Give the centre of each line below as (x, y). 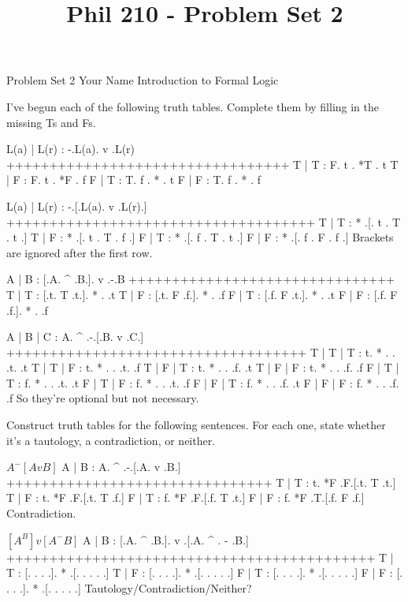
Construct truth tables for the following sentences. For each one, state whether (196, 425)
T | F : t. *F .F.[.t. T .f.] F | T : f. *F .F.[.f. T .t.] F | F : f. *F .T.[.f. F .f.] (185, 497)
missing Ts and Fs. (51, 122)
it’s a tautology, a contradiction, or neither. (111, 440)
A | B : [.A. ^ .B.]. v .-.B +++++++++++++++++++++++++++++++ (200, 279)
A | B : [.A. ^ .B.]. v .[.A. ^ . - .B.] (166, 539)
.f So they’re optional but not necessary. (103, 398)
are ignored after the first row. (80, 252)
